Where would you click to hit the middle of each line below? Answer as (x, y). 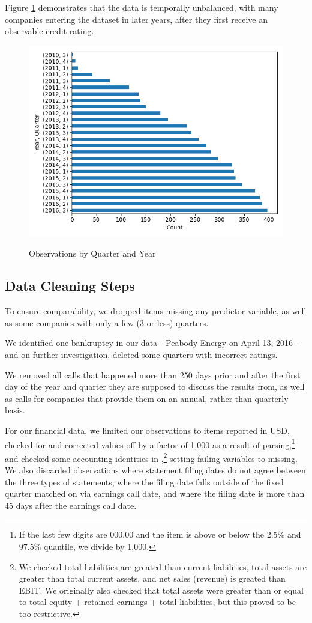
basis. (15, 410)
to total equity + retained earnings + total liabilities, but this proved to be (157, 602)
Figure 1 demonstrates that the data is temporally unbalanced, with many (142, 7)
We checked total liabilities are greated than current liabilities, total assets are (163, 566)
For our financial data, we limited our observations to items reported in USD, (147, 430)
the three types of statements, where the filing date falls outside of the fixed (144, 482)
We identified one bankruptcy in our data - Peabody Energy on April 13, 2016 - (152, 343)
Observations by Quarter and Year (92, 253)
